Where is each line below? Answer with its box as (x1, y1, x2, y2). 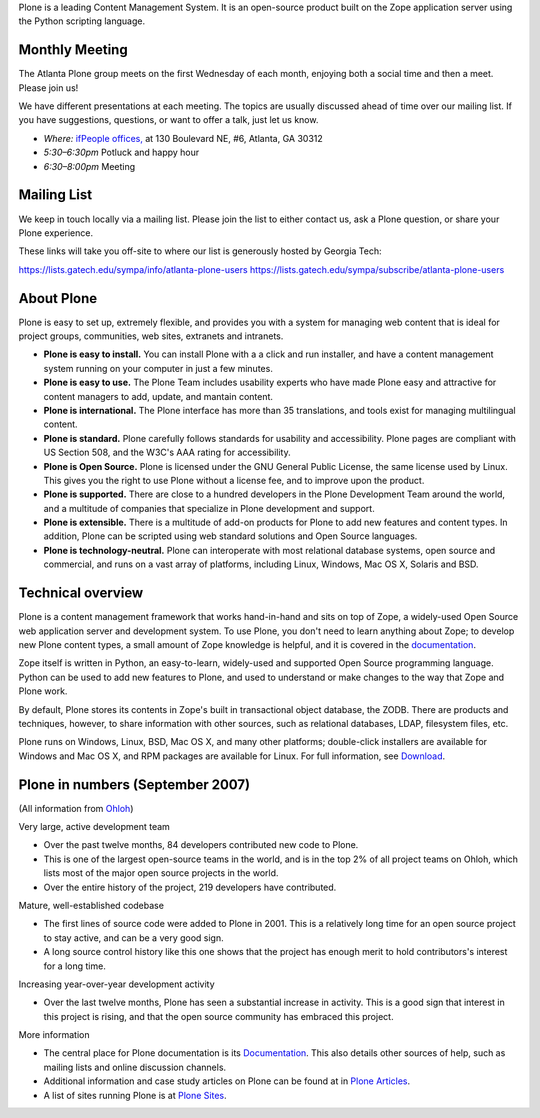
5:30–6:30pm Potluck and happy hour (43, 146, 200, 159)
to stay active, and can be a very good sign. (43, 931, 224, 944)
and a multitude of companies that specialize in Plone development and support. (43, 502, 375, 514)
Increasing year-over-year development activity (18, 978, 215, 990)
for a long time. (43, 960, 107, 972)
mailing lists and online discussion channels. (43, 1061, 227, 1073)
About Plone (18, 290, 98, 307)
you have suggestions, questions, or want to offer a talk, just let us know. (18, 114, 319, 126)
